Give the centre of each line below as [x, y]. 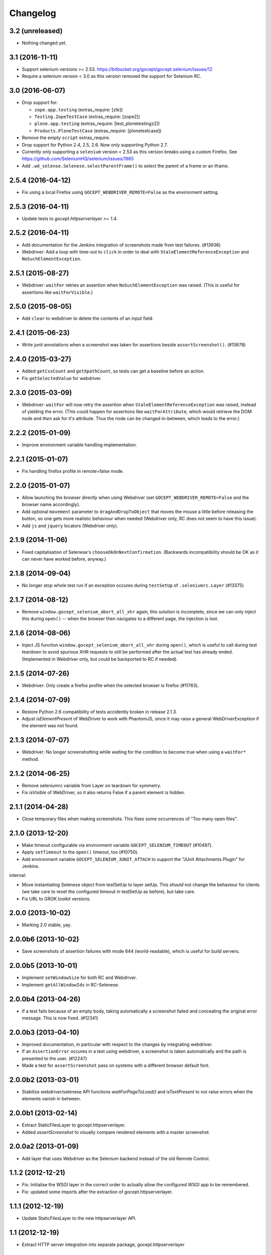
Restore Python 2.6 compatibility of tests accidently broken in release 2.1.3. [100, 712]
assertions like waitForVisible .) [57, 292]
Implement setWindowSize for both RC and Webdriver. [80, 978]
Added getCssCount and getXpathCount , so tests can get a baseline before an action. [113, 371]
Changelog [33, 13]
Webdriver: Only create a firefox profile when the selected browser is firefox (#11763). [110, 685]
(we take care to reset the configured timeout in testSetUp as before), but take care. [109, 892]
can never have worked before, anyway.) [64, 559]
